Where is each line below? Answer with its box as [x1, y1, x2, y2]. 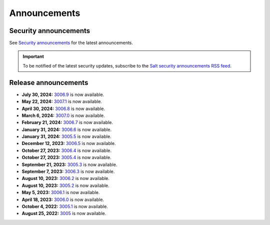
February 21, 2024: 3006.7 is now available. [21, 119, 113, 125]
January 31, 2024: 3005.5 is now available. [21, 133, 112, 139]
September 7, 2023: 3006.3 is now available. [21, 168, 115, 174]
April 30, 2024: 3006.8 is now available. [21, 105, 105, 111]
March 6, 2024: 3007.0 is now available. [21, 112, 105, 118]
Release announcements [9, 78, 88, 87]
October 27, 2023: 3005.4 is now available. [21, 154, 112, 160]
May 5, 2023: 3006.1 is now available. [21, 189, 100, 195]
